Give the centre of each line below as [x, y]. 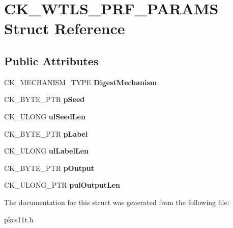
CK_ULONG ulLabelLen [46, 151]
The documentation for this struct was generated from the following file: [117, 202]
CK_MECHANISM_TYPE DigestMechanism [81, 82]
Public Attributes [51, 60]
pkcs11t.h [19, 219]
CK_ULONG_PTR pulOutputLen [62, 185]
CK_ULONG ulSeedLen [45, 116]
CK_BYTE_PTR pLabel [46, 133]
